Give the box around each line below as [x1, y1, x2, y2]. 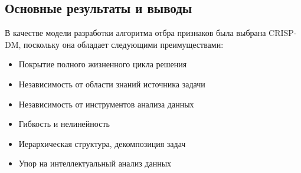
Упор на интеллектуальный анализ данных [18, 157, 172, 169]
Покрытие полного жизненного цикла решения [18, 58, 187, 70]
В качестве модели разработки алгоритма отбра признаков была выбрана [5, 27, 266, 39]
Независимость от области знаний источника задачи [18, 77, 205, 90]
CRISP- [269, 27, 297, 39]
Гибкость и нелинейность [18, 117, 110, 130]
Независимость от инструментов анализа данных [18, 97, 194, 110]
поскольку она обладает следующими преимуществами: [24, 38, 224, 50]
